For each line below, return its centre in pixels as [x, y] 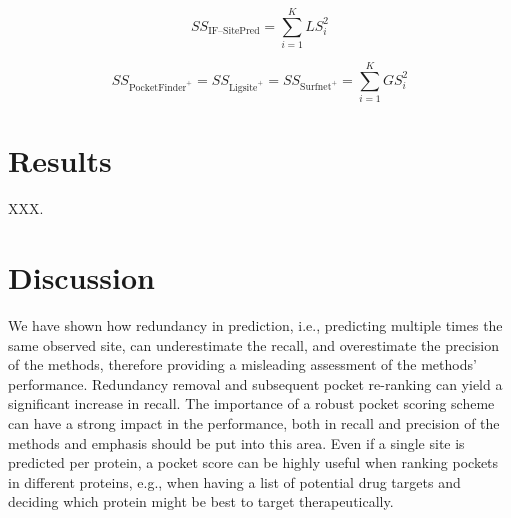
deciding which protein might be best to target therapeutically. [201, 501]
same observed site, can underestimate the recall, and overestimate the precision [253, 344]
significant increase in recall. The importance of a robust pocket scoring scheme [251, 403]
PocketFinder [157, 87]
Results [60, 160]
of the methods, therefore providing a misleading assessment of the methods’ [242, 364]
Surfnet [316, 86]
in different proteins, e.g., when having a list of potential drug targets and [234, 481]
